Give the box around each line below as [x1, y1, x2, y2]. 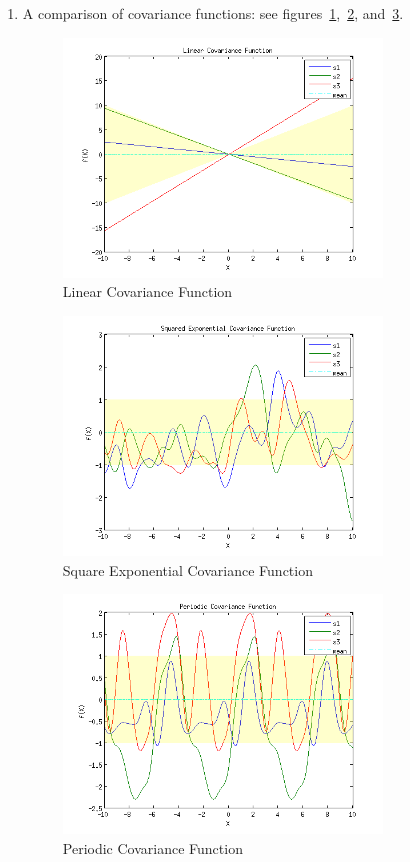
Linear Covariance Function [62, 281, 233, 302]
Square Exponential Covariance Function [62, 559, 313, 580]
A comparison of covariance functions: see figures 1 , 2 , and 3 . [22, 3, 404, 23]
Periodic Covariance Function [62, 837, 243, 858]
